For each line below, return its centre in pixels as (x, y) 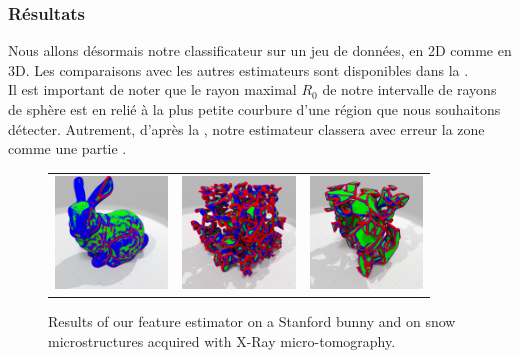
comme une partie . (67, 148)
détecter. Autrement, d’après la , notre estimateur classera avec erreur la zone (246, 128)
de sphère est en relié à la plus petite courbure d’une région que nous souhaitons (254, 109)
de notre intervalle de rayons (409, 89)
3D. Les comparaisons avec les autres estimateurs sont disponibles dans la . (238, 69)
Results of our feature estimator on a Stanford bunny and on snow (252, 321)
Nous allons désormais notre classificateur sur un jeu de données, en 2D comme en (260, 50)
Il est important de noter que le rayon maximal (152, 89)
